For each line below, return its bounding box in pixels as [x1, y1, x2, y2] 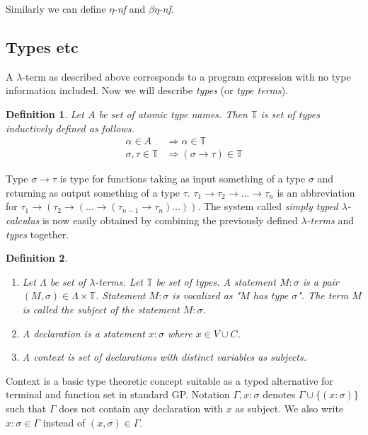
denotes [263, 387, 296, 402]
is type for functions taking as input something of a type [59, 171, 306, 186]
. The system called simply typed [197, 199, 338, 214]
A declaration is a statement [22, 325, 145, 340]
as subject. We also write [235, 400, 344, 415]
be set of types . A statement [156, 274, 276, 289]
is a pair [302, 274, 339, 289]
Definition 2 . [6, 250, 68, 265]
